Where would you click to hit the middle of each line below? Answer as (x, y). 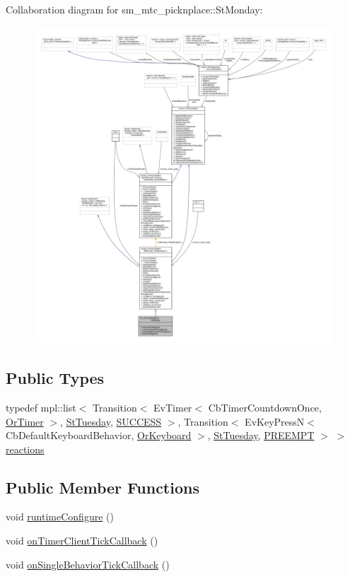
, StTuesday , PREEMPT (261, 435)
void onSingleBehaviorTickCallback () (88, 564)
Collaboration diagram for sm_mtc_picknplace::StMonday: (134, 9)
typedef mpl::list (41, 407)
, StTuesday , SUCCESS (111, 421)
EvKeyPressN (275, 421)
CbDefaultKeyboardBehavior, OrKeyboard (99, 435)
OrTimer (25, 421)
